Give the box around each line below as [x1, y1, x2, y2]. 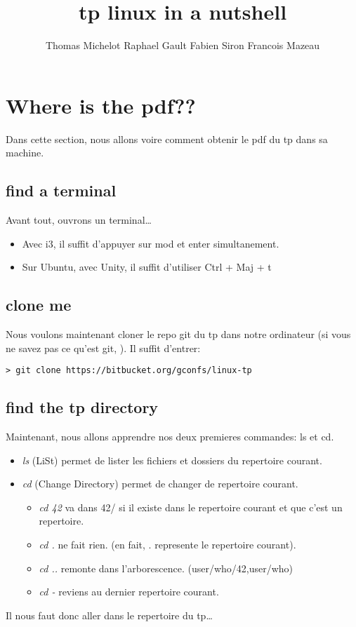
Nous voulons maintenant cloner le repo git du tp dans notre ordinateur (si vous [6, 327, 351, 342]
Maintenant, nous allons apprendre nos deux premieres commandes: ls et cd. [6, 429, 334, 444]
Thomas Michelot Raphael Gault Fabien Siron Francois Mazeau [45, 38, 320, 53]
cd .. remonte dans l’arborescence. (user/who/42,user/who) [39, 560, 294, 575]
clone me [6, 294, 72, 316]
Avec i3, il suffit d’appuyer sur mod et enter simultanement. [22, 236, 279, 250]
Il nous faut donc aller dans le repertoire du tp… [6, 607, 213, 622]
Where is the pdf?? [6, 90, 196, 119]
